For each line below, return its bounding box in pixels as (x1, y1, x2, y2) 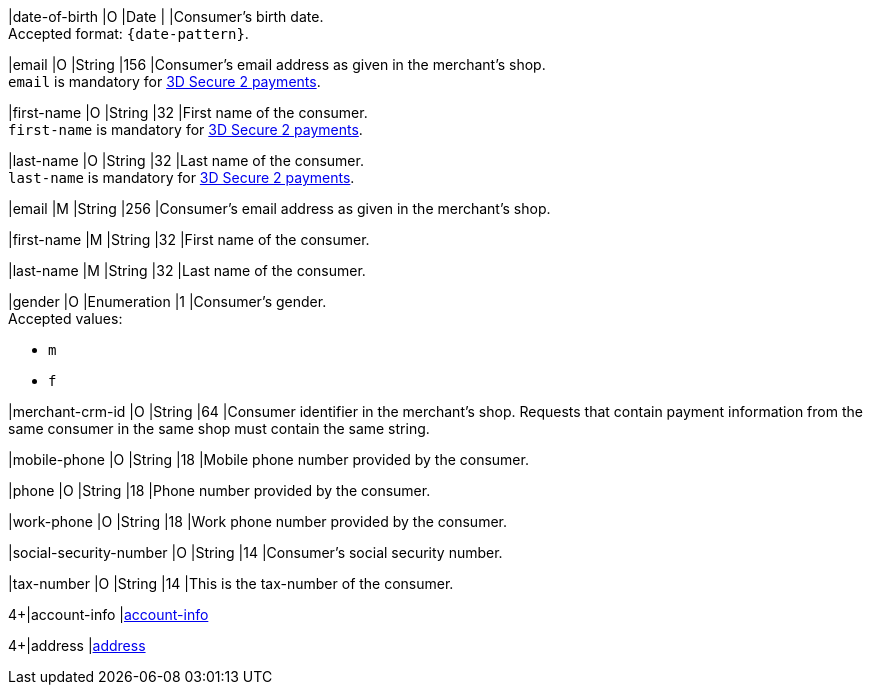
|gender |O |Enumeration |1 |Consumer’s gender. (8, 293, 327, 310)
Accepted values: (8, 310, 123, 327)
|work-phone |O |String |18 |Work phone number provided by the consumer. (8, 513, 508, 530)
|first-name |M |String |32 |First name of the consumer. (8, 231, 370, 248)
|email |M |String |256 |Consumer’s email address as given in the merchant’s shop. (8, 200, 551, 217)
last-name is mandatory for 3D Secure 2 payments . (8, 169, 355, 186)
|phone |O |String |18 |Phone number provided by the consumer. (8, 482, 431, 499)
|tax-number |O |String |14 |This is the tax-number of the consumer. (8, 575, 454, 592)
